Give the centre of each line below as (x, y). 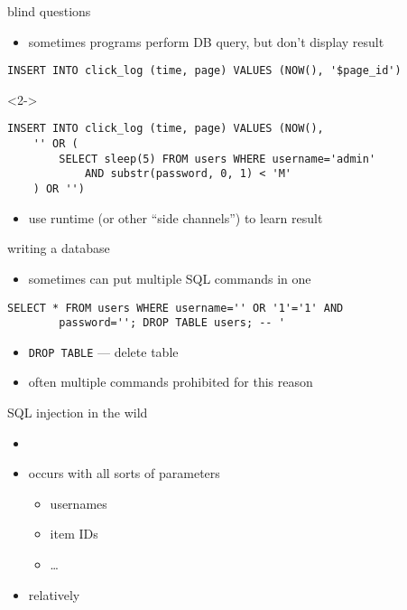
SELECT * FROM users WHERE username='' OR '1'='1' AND (176, 308)
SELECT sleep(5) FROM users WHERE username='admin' (217, 159)
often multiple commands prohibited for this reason (171, 382)
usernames (79, 503)
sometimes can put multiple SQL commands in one (170, 278)
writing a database (59, 248)
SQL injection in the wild (78, 413)
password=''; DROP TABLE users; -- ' (172, 323)
